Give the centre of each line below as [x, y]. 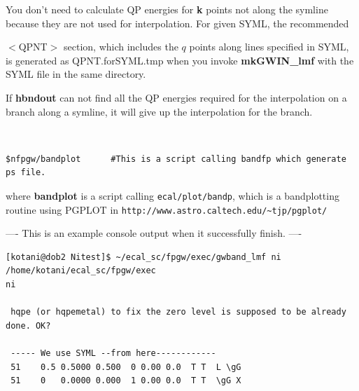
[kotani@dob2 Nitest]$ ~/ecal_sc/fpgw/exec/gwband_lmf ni [143, 257]
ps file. [26, 173]
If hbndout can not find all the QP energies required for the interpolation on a [176, 97]
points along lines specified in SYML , [269, 47]
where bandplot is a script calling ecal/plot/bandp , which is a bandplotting [173, 195]
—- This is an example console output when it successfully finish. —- [154, 233]
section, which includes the [121, 47]
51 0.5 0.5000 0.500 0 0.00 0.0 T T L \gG [126, 367]
